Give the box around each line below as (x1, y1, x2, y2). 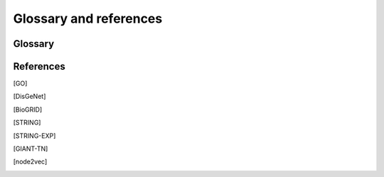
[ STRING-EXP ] (13, 132, 56, 140)
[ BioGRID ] (13, 105, 43, 114)
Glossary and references (13, 11, 163, 26)
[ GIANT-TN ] (13, 144, 48, 153)
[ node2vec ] (13, 157, 48, 166)
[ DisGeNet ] (13, 92, 46, 101)
